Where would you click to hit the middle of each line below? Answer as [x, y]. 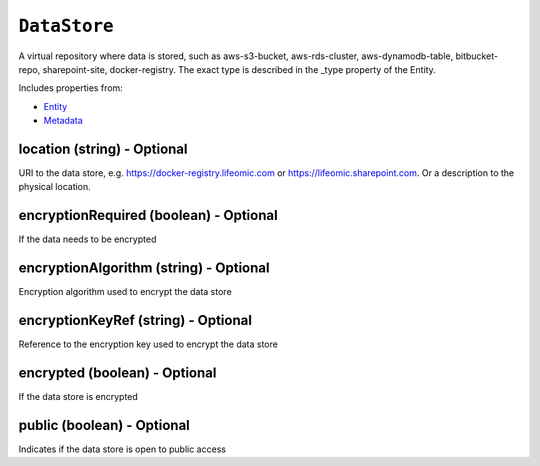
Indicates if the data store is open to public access [122, 449]
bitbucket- [477, 56]
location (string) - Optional [103, 148]
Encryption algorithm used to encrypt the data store [125, 292]
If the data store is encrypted [78, 397]
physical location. [55, 187]
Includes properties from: [71, 88]
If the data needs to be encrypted [87, 239]
